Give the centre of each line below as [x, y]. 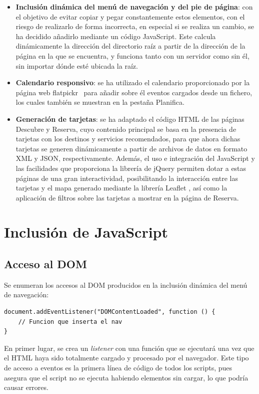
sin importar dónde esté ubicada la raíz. [77, 65]
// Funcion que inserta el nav [70, 322]
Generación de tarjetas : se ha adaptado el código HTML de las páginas [130, 119]
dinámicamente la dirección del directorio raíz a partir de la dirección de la [130, 46]
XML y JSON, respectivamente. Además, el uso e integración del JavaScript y [135, 158]
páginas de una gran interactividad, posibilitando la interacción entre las [127, 178]
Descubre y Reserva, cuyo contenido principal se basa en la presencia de [126, 129]
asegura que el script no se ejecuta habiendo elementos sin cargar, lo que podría [126, 377]
